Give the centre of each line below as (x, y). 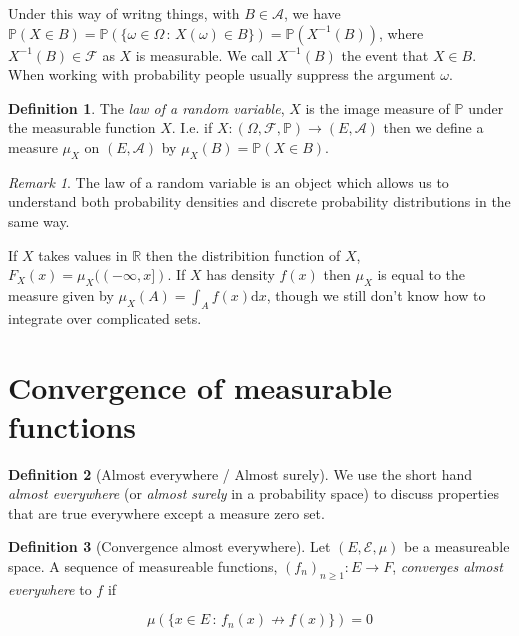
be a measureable (456, 546)
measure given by (61, 294)
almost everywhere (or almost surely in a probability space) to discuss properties (253, 493)
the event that (385, 54)
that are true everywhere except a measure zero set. (166, 512)
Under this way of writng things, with (124, 13)
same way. (39, 220)
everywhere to (50, 588)
